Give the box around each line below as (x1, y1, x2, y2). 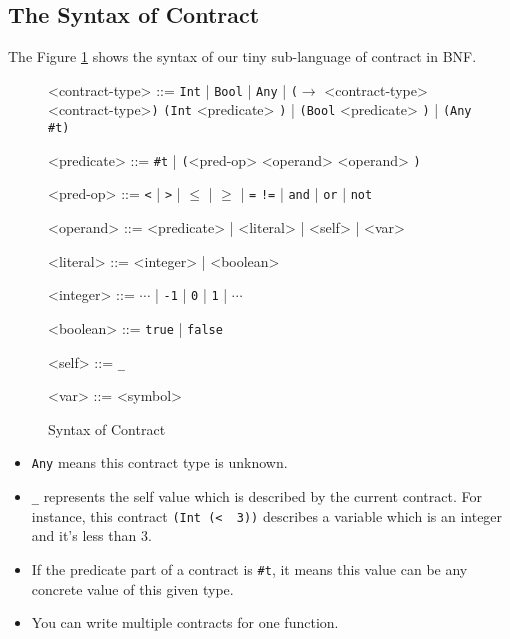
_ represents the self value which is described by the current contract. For (31, 486, 482, 507)
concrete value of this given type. (31, 578, 234, 599)
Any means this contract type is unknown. (31, 452, 288, 473)
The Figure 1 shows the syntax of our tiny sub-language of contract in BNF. (8, 46, 477, 67)
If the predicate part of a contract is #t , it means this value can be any (31, 558, 468, 579)
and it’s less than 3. (31, 525, 152, 546)
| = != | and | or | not (240, 183, 373, 204)
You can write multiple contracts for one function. (31, 612, 339, 633)
